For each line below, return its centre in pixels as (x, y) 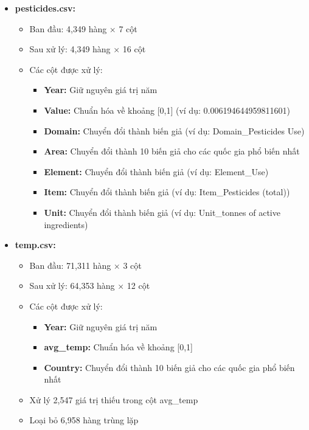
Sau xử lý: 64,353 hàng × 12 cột (90, 286)
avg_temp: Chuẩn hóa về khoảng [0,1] (118, 347)
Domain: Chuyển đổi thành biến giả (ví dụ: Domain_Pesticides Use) (174, 130)
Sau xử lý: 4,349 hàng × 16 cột (88, 49)
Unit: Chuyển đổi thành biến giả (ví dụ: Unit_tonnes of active (162, 212)
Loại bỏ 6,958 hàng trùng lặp (84, 420)
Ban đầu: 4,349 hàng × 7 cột (83, 28)
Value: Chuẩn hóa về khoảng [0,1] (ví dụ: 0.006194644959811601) (167, 110)
